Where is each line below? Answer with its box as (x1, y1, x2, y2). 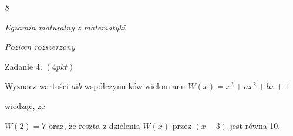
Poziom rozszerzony (5, 40, 75, 53)
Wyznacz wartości (5, 80, 69, 92)
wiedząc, (5, 99, 35, 111)
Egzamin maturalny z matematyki (5, 21, 126, 33)
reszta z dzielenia (79, 119, 140, 131)
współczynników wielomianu (84, 80, 186, 92)
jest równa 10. (230, 119, 281, 131)
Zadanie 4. (5, 60, 42, 72)
